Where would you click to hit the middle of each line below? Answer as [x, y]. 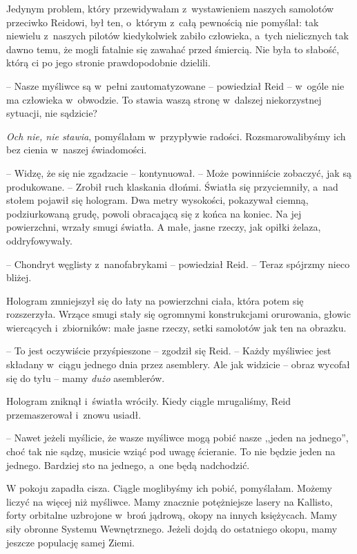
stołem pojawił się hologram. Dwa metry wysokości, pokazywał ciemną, [157, 200]
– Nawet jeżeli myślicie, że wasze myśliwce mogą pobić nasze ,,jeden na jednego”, [177, 438]
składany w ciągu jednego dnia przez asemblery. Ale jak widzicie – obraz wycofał [178, 364]
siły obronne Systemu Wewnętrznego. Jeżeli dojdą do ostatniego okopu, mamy [172, 528]
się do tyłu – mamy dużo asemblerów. [86, 378]
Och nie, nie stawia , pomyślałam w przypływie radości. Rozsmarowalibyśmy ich [176, 136]
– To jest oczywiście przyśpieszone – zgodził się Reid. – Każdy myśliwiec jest [169, 351]
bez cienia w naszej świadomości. [77, 150]
